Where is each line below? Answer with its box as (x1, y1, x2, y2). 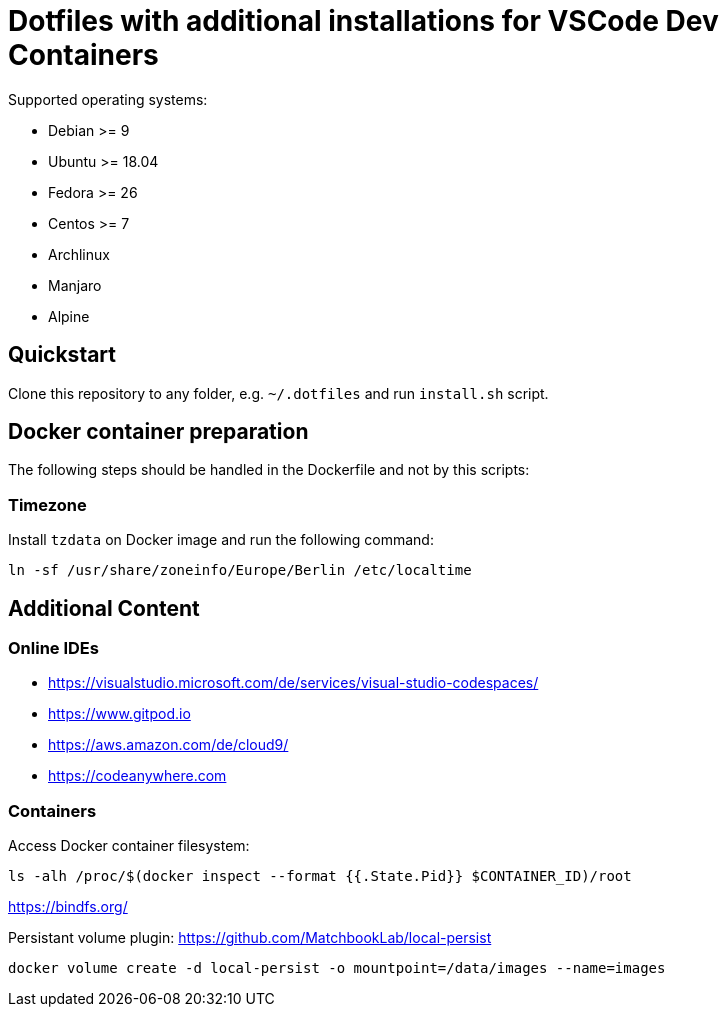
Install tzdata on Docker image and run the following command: (8, 531, 434, 549)
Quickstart (8, 342, 117, 368)
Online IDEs (8, 638, 99, 659)
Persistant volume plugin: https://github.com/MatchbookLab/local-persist (8, 929, 492, 947)
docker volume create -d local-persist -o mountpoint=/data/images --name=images (8, 960, 666, 977)
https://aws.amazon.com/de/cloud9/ (48, 736, 289, 754)
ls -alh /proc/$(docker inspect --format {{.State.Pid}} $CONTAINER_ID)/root (8, 868, 632, 885)
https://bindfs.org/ (8, 898, 128, 916)
